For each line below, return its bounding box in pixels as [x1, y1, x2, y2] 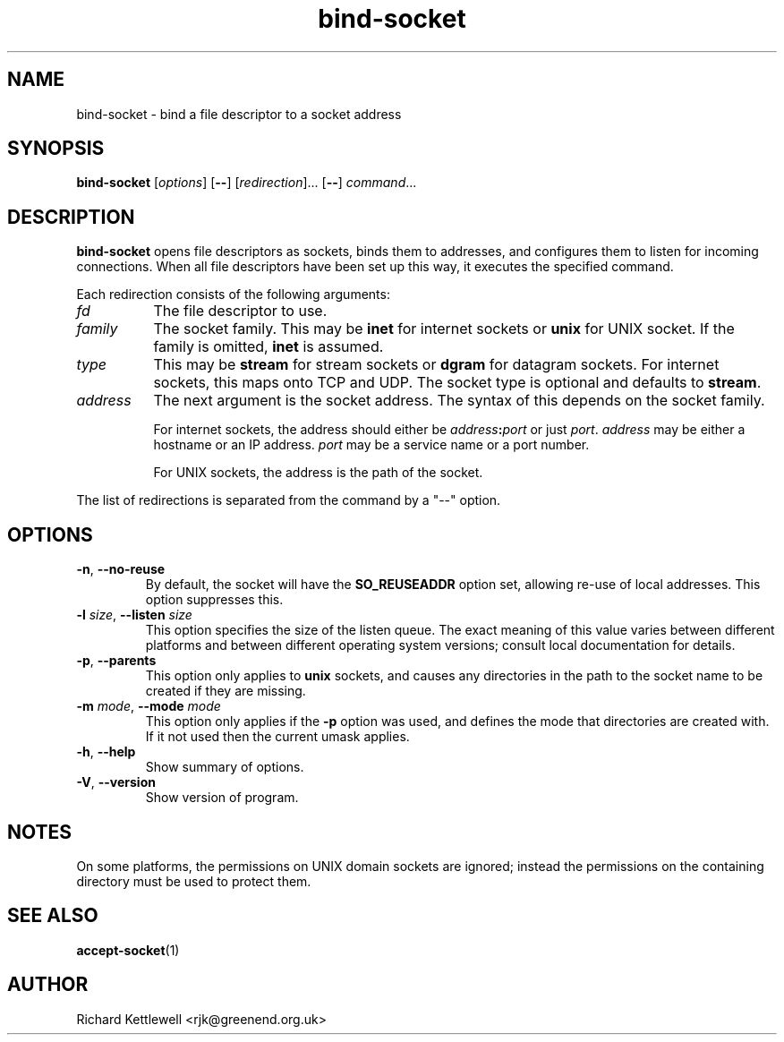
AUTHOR [7, 973, 89, 996]
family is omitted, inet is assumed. [153, 337, 384, 356]
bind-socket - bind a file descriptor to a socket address [76, 106, 402, 122]
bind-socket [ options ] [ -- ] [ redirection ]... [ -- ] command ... [76, 175, 417, 191]
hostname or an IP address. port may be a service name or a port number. [153, 437, 590, 453]
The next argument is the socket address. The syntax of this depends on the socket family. [153, 391, 765, 410]
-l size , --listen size [76, 607, 192, 623]
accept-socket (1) [76, 942, 180, 958]
